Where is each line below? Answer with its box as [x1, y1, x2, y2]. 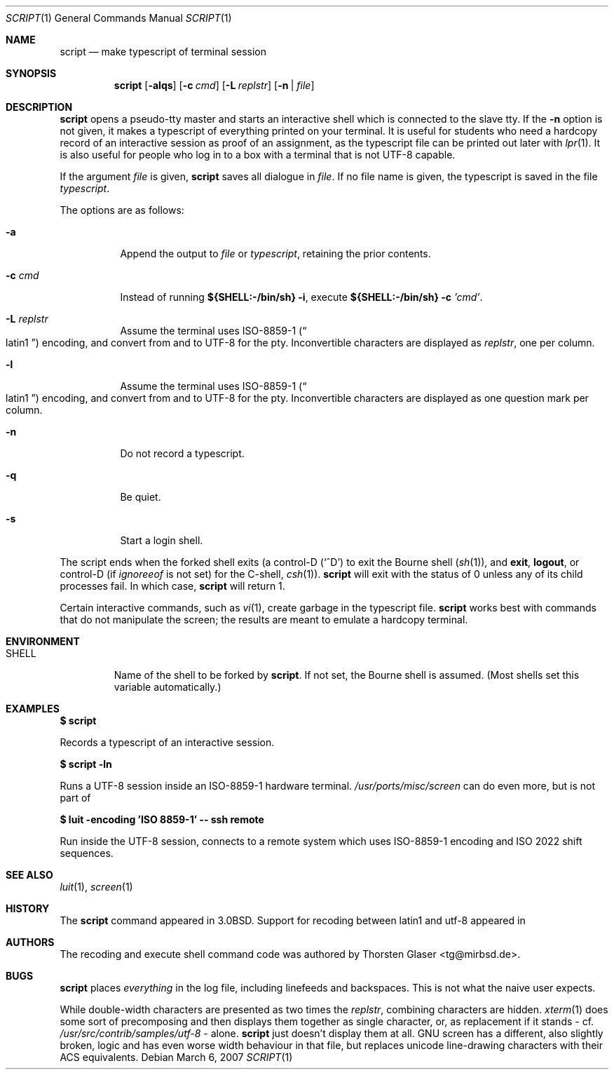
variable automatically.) [114, 681, 221, 693]
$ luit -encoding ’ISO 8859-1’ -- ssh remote [60, 813, 264, 825]
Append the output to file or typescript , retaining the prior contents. [120, 248, 431, 259]
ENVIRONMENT [6, 635, 80, 647]
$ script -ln [60, 758, 112, 770]
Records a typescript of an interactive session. [60, 736, 275, 748]
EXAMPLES [6, 703, 60, 715]
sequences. [60, 847, 114, 859]
